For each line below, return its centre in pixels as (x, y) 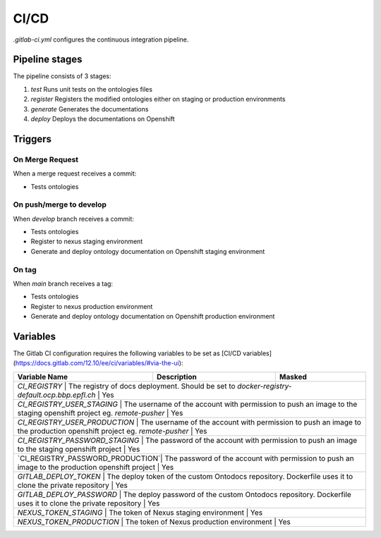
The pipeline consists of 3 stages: (62, 76)
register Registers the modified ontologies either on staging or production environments (158, 99)
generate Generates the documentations (90, 109)
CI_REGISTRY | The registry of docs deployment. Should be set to (126, 386)
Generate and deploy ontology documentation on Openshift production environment (153, 317)
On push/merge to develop (60, 204)
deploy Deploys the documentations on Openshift (103, 119)
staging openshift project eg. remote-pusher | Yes (100, 412)
